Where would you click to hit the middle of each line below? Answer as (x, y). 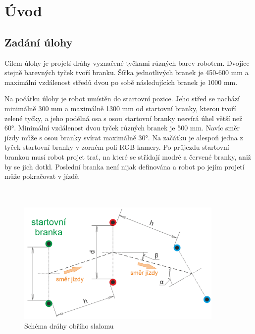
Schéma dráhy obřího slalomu (69, 326)
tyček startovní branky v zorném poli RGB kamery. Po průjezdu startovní (117, 147)
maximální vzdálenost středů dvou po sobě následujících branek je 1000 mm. (121, 82)
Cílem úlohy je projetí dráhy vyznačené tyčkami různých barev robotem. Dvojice (127, 63)
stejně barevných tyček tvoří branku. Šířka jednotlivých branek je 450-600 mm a (127, 72)
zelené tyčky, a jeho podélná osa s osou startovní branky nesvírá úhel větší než (124, 118)
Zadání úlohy (39, 42)
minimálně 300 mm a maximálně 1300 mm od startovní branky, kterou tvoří (120, 108)
